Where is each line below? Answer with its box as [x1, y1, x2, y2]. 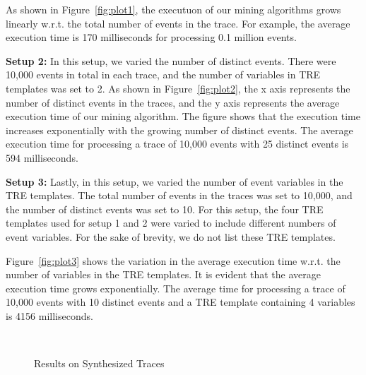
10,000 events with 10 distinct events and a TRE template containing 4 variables [6, 294, 355, 309]
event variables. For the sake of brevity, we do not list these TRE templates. [6, 229, 336, 244]
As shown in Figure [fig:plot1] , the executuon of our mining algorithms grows [6, 2, 341, 16]
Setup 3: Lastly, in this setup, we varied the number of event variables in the [6, 174, 343, 189]
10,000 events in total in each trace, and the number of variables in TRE [6, 67, 321, 82]
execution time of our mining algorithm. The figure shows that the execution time [6, 109, 360, 124]
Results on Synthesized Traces [34, 356, 165, 371]
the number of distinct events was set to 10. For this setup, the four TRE [6, 201, 324, 216]
